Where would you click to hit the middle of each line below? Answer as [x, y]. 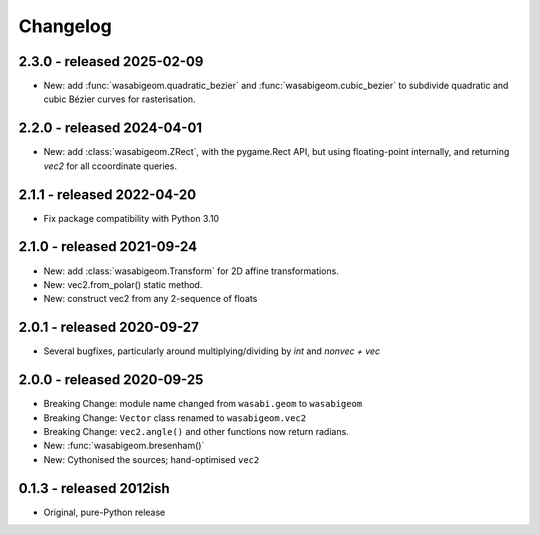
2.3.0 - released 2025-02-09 [111, 61]
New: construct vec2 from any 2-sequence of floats [150, 299]
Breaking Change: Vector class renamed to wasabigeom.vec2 [175, 417]
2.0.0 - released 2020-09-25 [111, 380]
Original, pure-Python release [104, 512]
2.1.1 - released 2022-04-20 [107, 194]
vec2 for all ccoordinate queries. [110, 166]
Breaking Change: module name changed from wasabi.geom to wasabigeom [203, 404]
